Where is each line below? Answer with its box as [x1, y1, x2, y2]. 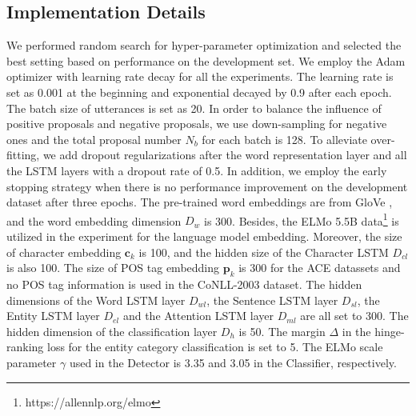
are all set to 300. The [300, 307, 409, 324]
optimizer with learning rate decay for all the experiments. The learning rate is [6, 68, 394, 85]
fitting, [6, 146, 40, 163]
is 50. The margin [238, 322, 326, 339]
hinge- [374, 322, 405, 339]
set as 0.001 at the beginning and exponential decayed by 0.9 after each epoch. [6, 83, 392, 100]
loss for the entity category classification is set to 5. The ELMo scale [47, 338, 383, 355]
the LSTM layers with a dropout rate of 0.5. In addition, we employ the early [6, 162, 387, 178]
